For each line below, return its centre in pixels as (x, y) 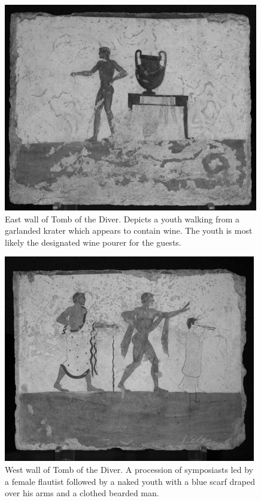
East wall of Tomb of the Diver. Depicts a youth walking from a (122, 219)
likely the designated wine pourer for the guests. (93, 242)
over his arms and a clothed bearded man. (82, 493)
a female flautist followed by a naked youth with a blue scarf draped (130, 481)
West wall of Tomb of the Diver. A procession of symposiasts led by (129, 469)
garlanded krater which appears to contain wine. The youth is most (129, 230)
